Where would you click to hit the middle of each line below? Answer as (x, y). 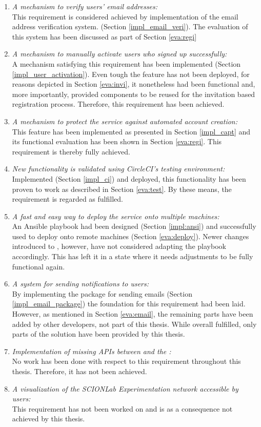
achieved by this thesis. (48, 419)
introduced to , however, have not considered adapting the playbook (119, 246)
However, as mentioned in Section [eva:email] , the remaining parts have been (133, 314)
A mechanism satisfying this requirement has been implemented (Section (126, 63)
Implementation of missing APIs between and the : (92, 351)
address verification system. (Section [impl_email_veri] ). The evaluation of (130, 26)
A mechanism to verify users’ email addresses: (85, 6)
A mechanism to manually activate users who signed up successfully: (119, 54)
